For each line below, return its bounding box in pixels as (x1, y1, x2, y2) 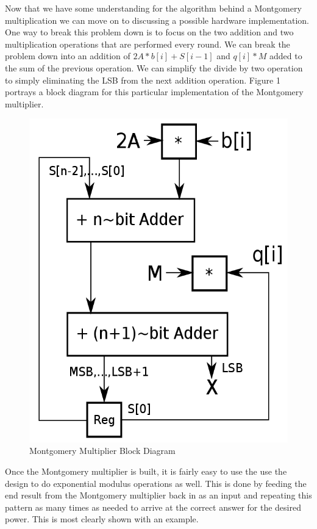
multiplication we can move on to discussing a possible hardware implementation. (5, 13, 309, 26)
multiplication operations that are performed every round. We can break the (5, 37, 290, 50)
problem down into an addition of (5, 49, 130, 62)
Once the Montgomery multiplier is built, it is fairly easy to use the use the (5, 465, 287, 478)
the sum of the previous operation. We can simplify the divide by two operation (5, 61, 303, 74)
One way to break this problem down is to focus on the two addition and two (5, 26, 294, 38)
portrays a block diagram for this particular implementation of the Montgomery (5, 85, 304, 98)
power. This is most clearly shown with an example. (5, 513, 199, 525)
